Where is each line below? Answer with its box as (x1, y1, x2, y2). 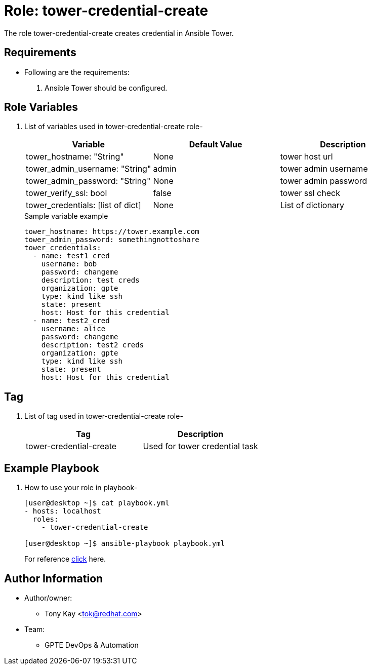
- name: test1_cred (32, 252, 110, 260)
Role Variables (4, 101, 78, 114)
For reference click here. (24, 555, 106, 564)
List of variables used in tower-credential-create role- (24, 122, 203, 131)
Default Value (189, 139, 242, 150)
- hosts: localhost (24, 507, 101, 516)
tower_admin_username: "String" (26, 164, 151, 174)
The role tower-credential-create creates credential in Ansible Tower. (4, 28, 234, 37)
